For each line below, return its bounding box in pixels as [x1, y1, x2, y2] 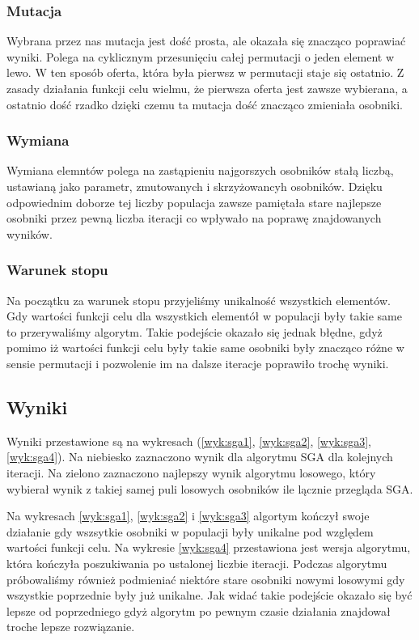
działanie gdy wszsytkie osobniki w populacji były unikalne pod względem [6, 523, 374, 540]
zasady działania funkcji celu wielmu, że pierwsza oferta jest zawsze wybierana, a [6, 80, 408, 96]
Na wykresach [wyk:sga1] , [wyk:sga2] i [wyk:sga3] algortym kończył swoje [6, 507, 370, 524]
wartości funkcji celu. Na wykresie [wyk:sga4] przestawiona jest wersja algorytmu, [6, 539, 411, 556]
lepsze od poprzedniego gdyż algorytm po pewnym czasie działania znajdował [6, 602, 391, 619]
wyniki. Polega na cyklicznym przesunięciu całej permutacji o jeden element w [6, 48, 395, 65]
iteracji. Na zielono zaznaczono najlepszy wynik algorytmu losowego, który [6, 464, 376, 481]
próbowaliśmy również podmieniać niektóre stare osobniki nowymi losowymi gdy [6, 570, 405, 587]
